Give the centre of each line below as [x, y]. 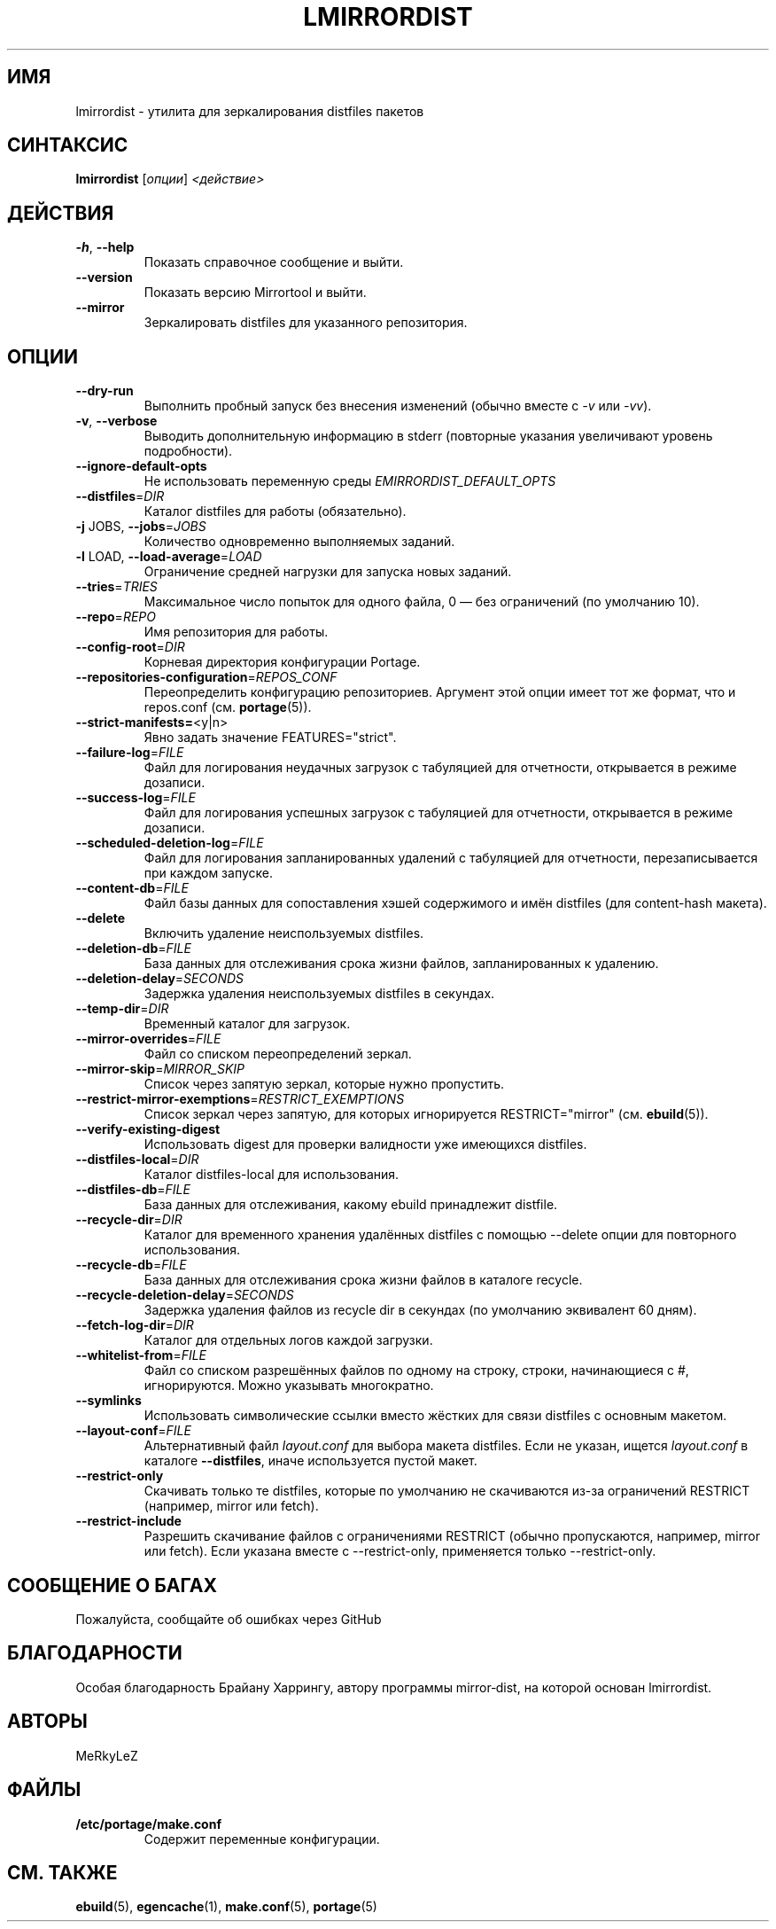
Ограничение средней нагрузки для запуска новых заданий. [328, 572]
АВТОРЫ [47, 1722]
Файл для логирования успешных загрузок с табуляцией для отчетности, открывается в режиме [438, 813]
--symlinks [109, 1401]
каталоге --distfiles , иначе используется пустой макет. [310, 1461]
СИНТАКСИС [68, 145]
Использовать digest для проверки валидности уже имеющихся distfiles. [365, 1144]
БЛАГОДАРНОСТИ [95, 1653]
